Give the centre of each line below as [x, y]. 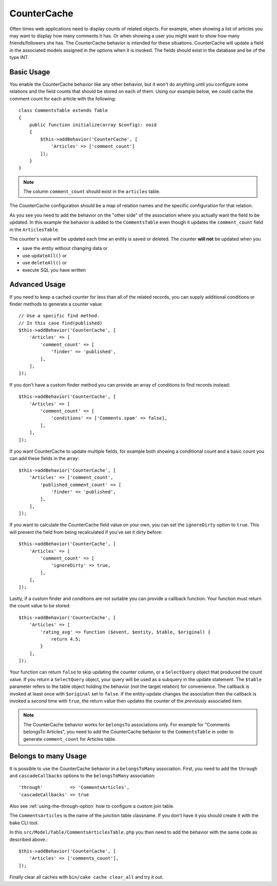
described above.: [29, 839]
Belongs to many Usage [48, 756]
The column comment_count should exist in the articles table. [92, 191]
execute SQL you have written [54, 270]
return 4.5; [66, 639]
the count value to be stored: [40, 606]
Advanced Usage [38, 285]
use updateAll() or [45, 255]
